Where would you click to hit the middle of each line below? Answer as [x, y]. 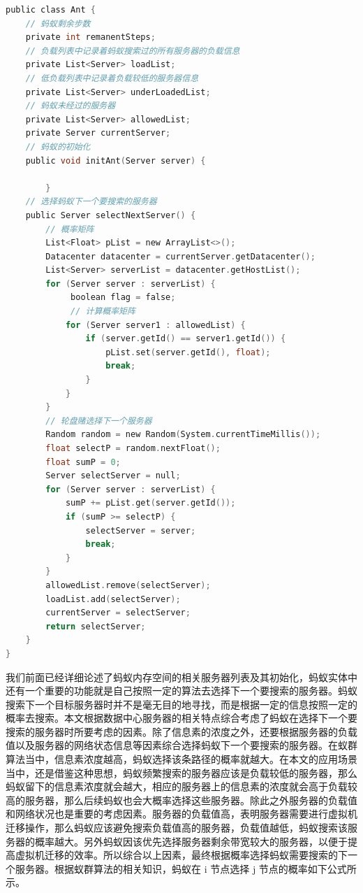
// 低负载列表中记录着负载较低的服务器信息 [112, 78]
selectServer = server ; [141, 530]
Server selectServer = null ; [113, 476]
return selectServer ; [96, 626]
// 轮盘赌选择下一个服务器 [99, 421]
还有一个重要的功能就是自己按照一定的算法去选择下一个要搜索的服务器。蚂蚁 [181, 691]
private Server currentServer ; [98, 133]
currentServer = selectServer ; [118, 613]
